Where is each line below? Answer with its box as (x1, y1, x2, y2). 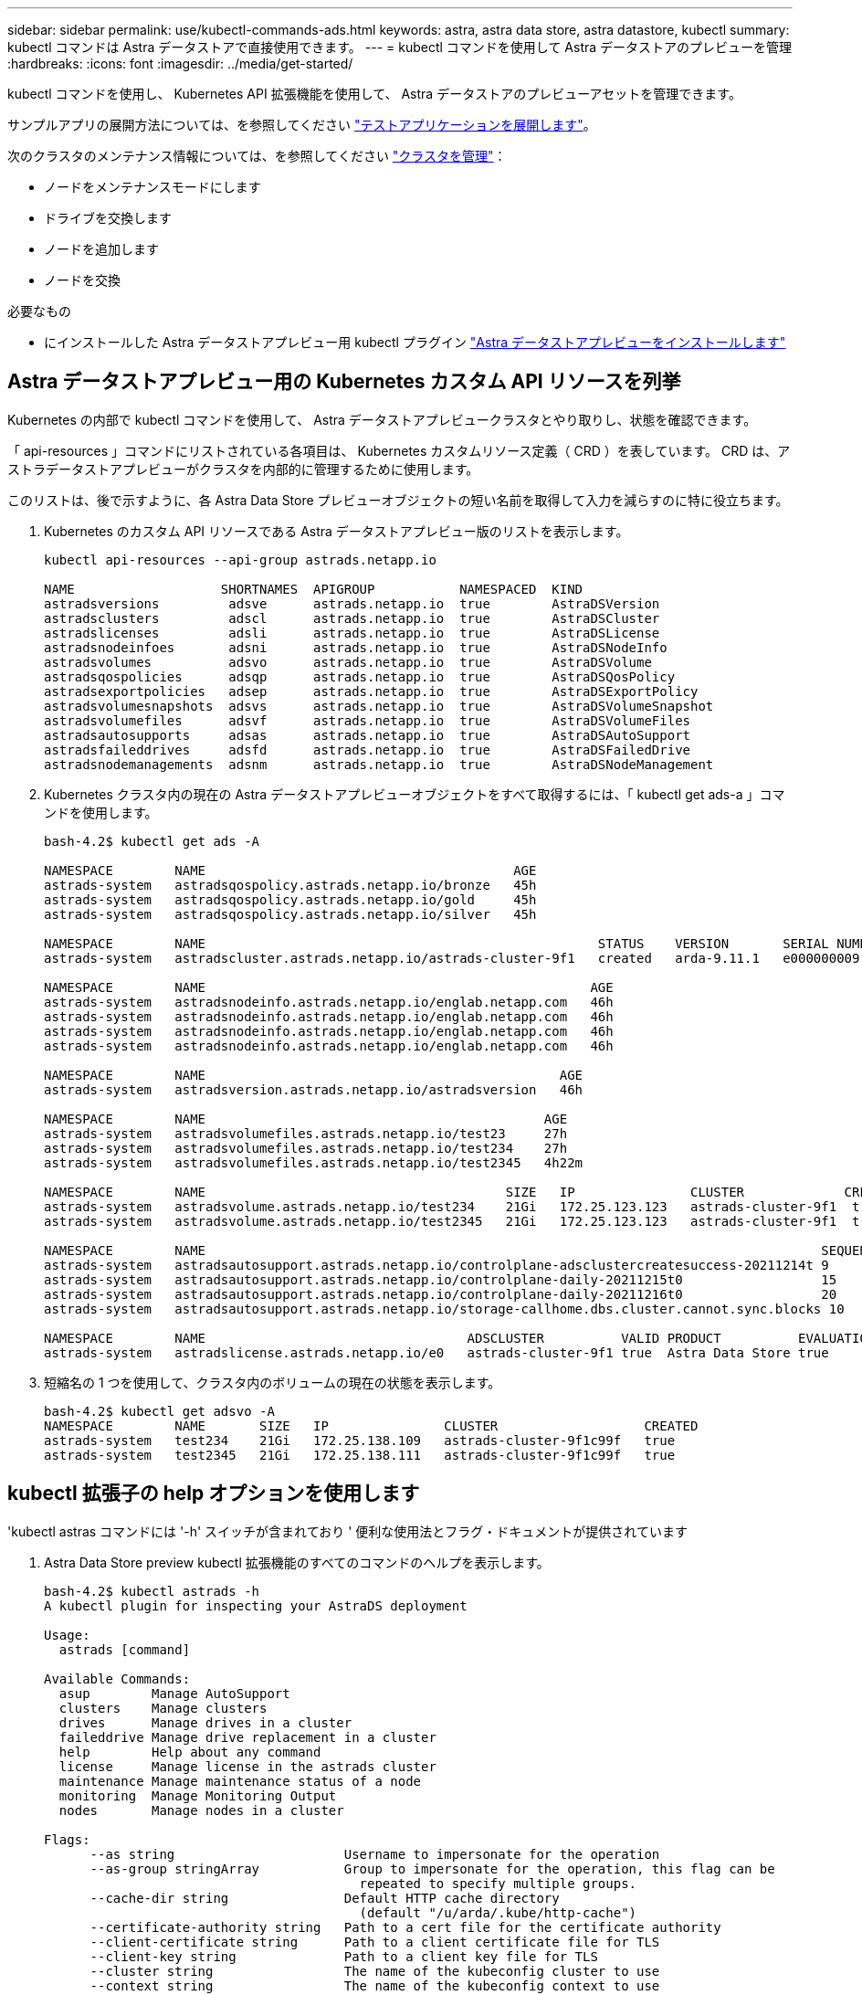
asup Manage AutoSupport (58, 1685, 290, 1701)
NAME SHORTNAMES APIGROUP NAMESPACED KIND (44, 581, 583, 596)
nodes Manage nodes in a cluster (58, 1802, 344, 1818)
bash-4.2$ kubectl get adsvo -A (44, 1403, 275, 1419)
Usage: (44, 1627, 90, 1642)
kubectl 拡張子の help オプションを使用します (7, 1482, 420, 1505)
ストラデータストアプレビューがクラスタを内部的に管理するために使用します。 (7, 460, 479, 477)
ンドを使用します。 (44, 804, 158, 820)
